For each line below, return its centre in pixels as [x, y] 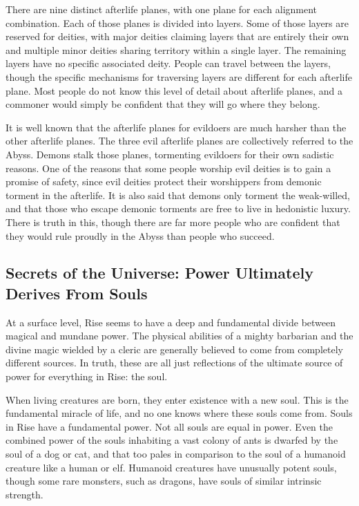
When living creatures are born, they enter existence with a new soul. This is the [177, 399]
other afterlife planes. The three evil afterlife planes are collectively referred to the [179, 141]
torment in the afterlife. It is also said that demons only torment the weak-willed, [178, 195]
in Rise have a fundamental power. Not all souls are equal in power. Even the [169, 426]
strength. [25, 494]
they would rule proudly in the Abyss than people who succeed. [140, 235]
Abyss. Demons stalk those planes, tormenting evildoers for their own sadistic [170, 154]
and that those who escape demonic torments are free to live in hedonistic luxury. [178, 208]
